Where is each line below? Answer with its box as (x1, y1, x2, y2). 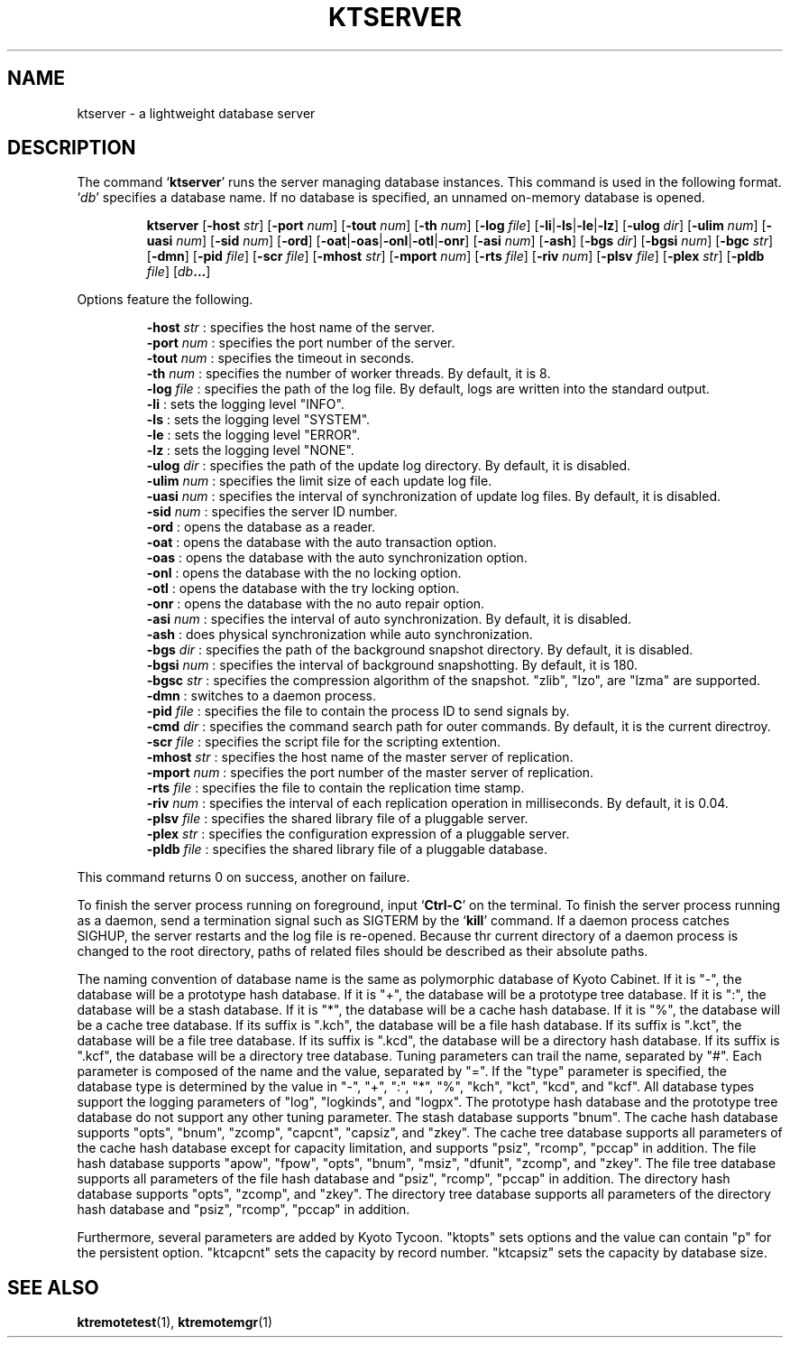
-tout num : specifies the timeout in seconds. (146, 350, 415, 366)
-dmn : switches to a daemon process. (146, 688, 377, 704)
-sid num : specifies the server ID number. (146, 504, 398, 520)
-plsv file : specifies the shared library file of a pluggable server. (146, 811, 528, 827)
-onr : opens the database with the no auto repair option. (146, 596, 485, 612)
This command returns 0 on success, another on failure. (77, 869, 410, 886)
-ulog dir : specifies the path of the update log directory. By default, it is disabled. (146, 458, 631, 474)
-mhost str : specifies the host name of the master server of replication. (146, 749, 574, 765)
